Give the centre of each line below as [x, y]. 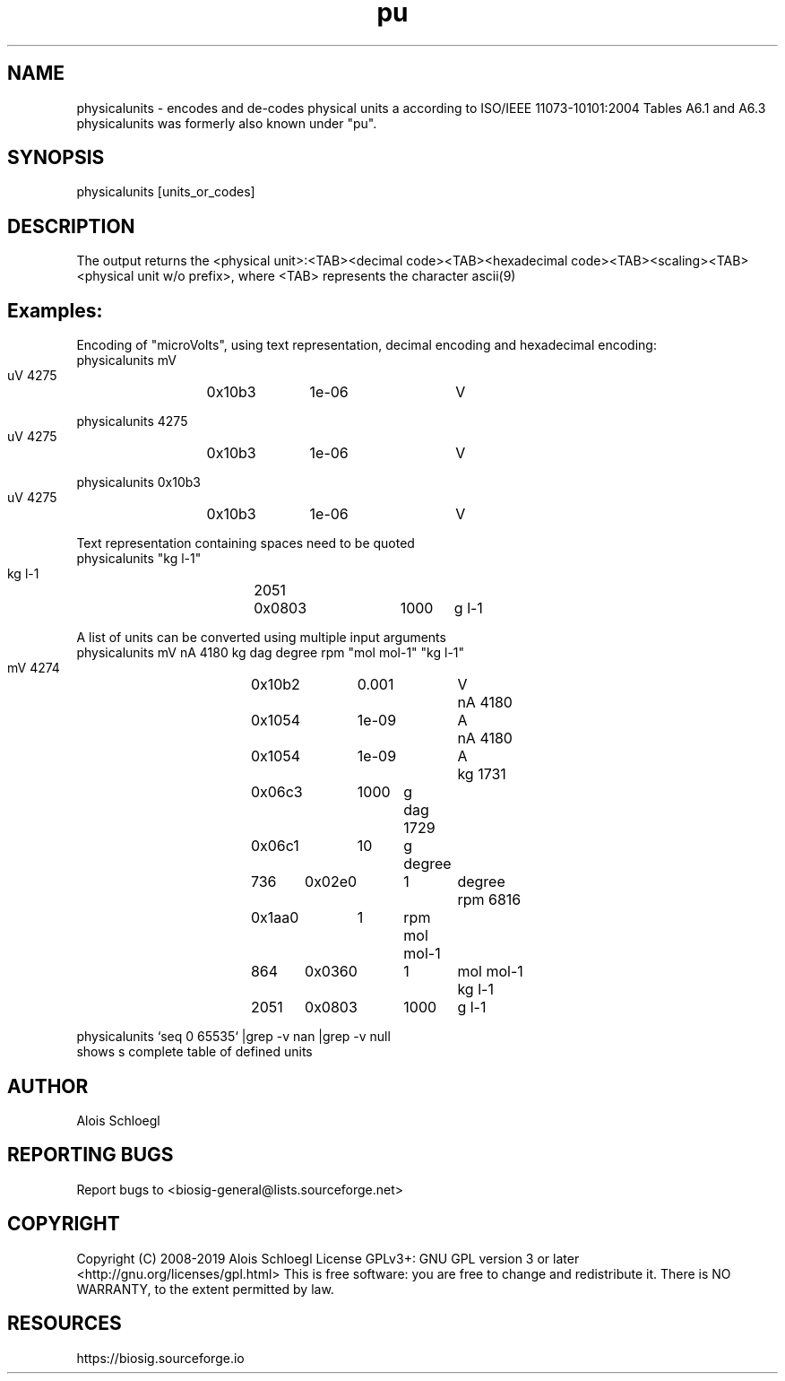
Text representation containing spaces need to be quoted [246, 543]
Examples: [55, 310]
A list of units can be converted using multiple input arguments [261, 638]
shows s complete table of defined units [194, 1052]
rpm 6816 [489, 900]
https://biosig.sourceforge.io [160, 1358]
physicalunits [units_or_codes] [166, 192]
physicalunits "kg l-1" [139, 559]
